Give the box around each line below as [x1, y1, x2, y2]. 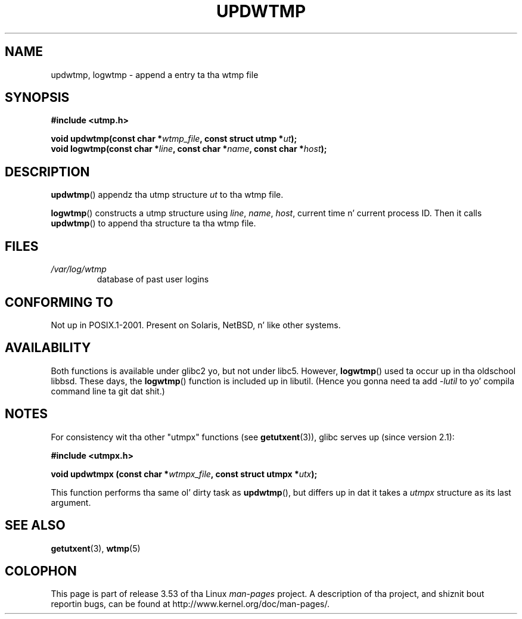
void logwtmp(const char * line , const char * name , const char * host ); [51, 144, 327, 154]
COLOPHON [5, 563, 77, 578]
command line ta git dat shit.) [51, 385, 165, 396]
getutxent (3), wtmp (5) [51, 543, 141, 553]
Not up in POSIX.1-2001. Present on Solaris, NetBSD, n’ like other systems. [51, 319, 341, 330]
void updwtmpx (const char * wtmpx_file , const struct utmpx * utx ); [51, 468, 318, 479]
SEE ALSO [5, 518, 66, 533]
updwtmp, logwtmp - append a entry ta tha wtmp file [51, 69, 259, 80]
